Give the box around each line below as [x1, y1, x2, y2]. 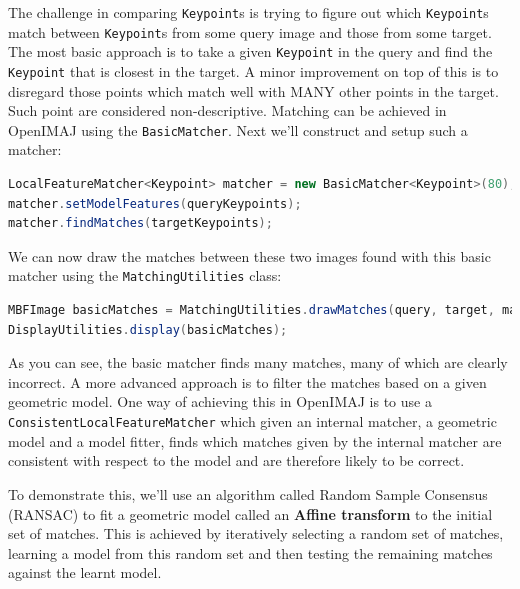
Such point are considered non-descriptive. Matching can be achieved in [8, 100, 447, 121]
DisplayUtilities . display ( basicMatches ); [8, 322, 288, 337]
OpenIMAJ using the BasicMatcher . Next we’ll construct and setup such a [8, 119, 468, 140]
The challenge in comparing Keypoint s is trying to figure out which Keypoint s [8, 2, 489, 22]
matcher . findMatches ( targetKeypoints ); [8, 216, 273, 231]
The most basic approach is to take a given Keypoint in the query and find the [8, 41, 493, 62]
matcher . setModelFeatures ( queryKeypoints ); [8, 196, 302, 211]
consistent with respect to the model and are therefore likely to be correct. [8, 450, 465, 471]
